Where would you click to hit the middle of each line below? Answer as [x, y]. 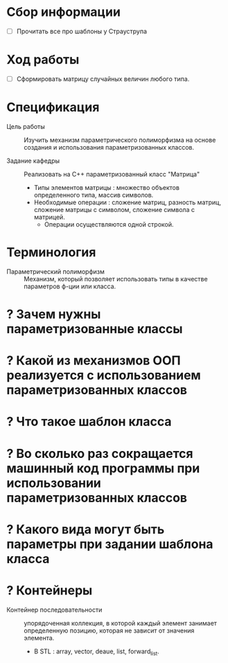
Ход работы [43, 60]
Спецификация [53, 107]
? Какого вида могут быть [86, 529]
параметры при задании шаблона [110, 544]
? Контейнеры [50, 590]
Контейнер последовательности [54, 610]
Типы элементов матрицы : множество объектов [106, 187]
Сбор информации [63, 12]
